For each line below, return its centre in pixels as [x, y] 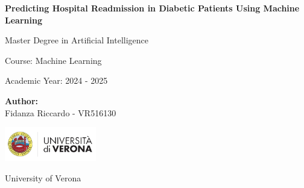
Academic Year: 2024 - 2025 [56, 80]
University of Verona [43, 177]
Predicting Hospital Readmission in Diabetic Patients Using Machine [152, 8]
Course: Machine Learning [53, 60]
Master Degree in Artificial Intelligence [77, 40]
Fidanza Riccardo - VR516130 [61, 112]
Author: [22, 100]
